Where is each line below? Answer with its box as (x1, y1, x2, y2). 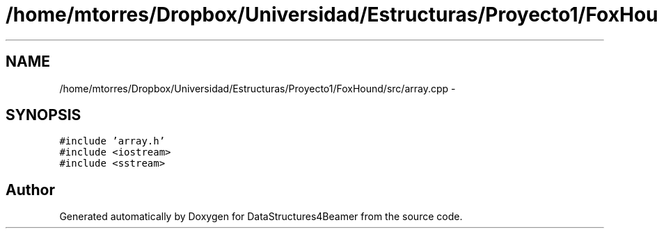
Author (6, 181, 55, 199)
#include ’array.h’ (59, 135, 166, 147)
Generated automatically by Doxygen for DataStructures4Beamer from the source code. (59, 210, 463, 223)
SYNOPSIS (6, 106, 81, 124)
